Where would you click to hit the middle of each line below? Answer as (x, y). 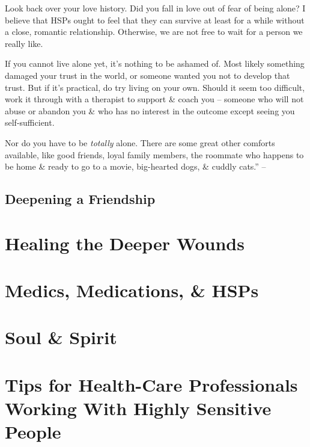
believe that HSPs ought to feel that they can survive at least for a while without (155, 20)
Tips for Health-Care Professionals (151, 384)
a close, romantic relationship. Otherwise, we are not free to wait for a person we (154, 32)
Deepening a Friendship (80, 199)
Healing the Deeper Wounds (125, 243)
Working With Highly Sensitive (138, 408)
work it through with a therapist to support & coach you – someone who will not (154, 99)
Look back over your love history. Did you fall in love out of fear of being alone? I (155, 8)
